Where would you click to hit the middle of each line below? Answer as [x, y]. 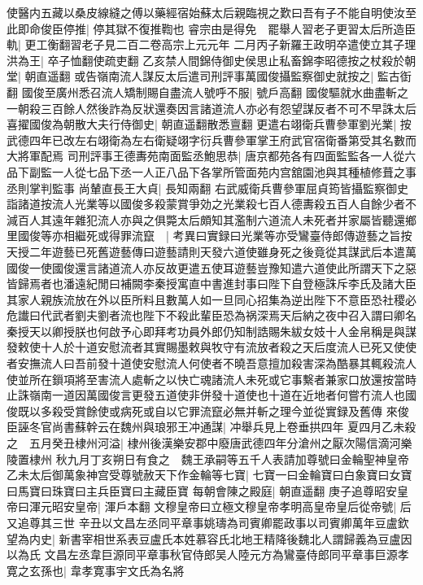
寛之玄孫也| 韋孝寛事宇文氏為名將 [96, 570]
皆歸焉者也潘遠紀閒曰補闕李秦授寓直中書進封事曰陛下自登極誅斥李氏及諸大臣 [211, 284]
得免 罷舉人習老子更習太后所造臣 [325, 28]
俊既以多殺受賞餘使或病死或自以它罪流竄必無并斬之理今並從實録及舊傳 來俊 [208, 410]
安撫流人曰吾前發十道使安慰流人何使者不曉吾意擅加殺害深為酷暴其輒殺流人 [217, 363]
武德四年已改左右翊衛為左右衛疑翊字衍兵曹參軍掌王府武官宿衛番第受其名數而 [211, 140]
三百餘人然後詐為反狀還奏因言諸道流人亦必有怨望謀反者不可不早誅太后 [228, 108]
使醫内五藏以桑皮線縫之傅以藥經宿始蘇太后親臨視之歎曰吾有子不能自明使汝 [206, 12]
